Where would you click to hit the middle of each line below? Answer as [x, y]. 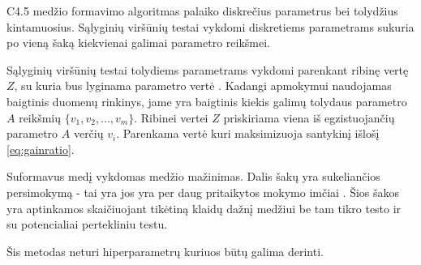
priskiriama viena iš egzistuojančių [309, 117]
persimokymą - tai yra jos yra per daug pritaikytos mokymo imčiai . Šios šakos [203, 192]
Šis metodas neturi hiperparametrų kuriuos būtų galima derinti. [165, 251]
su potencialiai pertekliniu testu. [87, 224]
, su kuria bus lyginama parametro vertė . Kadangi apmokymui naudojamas [203, 85]
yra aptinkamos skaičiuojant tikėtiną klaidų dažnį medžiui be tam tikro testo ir [204, 208]
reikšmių [40, 117]
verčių [88, 133]
